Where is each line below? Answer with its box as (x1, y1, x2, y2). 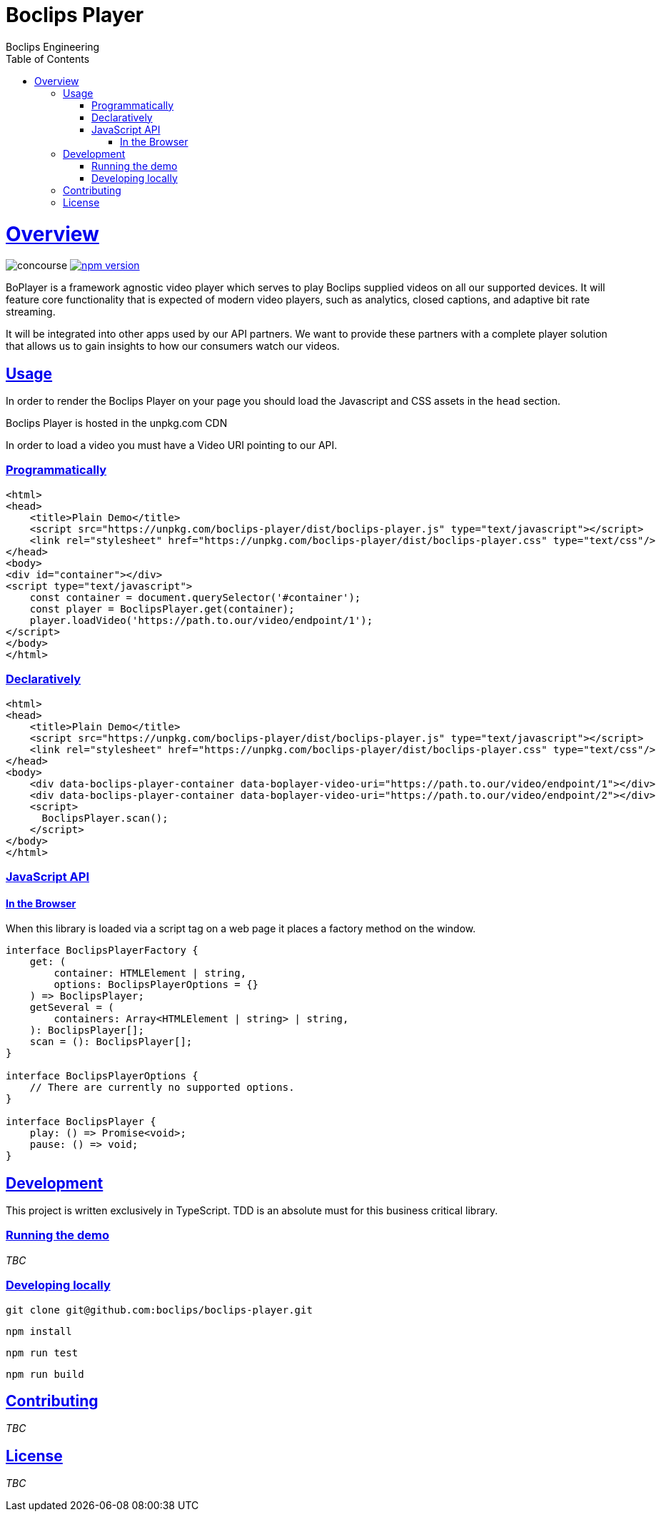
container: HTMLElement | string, (54, 967, 247, 979)
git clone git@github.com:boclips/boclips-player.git (6, 1304, 313, 1316)
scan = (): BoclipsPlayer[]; (29, 1036, 193, 1048)
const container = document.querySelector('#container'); (29, 591, 361, 603)
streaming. (6, 306, 56, 318)
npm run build (6, 1368, 84, 1380)
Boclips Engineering (6, 40, 100, 53)
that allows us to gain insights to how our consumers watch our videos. (6, 340, 340, 353)
